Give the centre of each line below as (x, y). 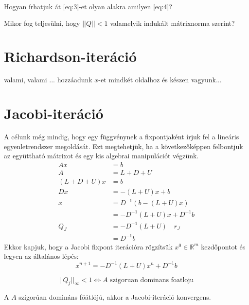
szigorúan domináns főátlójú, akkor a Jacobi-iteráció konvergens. (115, 297)
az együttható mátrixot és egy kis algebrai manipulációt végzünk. (101, 156)
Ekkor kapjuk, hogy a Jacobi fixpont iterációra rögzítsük (88, 246)
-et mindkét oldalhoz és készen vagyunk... (160, 80)
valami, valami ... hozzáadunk (48, 80)
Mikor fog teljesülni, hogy (42, 23)
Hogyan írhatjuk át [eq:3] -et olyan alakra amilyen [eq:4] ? (88, 6)
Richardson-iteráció (71, 56)
